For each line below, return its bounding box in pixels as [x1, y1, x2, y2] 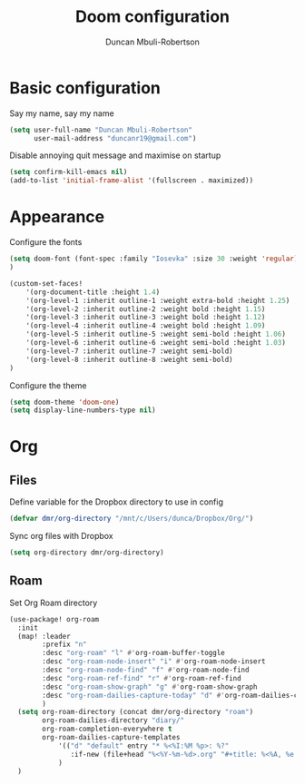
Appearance [9, 207, 105, 228]
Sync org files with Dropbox [9, 531, 113, 542]
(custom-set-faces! [9, 279, 84, 288]
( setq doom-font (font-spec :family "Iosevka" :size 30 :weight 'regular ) [9, 254, 299, 264]
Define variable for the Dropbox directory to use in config [9, 496, 224, 507]
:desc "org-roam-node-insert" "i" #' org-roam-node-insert [42, 657, 266, 666]
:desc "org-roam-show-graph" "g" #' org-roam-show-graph [42, 682, 258, 691]
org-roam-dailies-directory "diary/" [42, 716, 184, 725]
